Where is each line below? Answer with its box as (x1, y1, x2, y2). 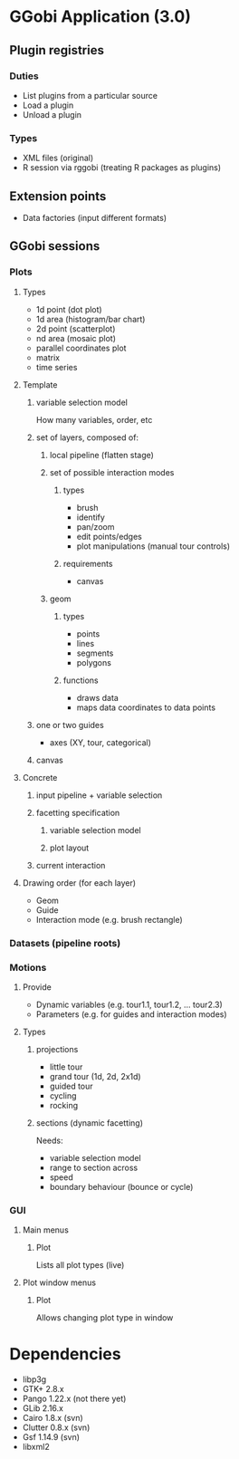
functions (62, 675, 99, 686)
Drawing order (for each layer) (22, 877, 137, 888)
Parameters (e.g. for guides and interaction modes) (35, 1008, 228, 1020)
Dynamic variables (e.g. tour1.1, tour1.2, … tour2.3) (35, 999, 224, 1010)
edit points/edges (76, 531, 143, 542)
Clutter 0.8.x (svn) (22, 1422, 91, 1433)
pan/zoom (76, 521, 115, 532)
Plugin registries (9, 43, 104, 58)
